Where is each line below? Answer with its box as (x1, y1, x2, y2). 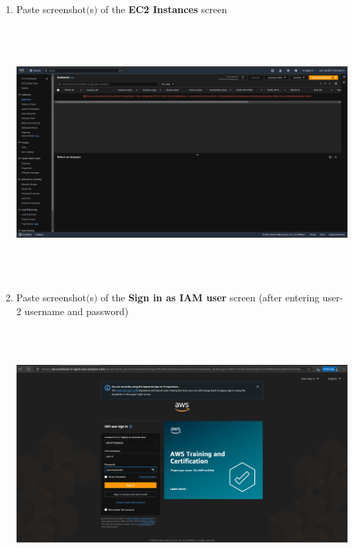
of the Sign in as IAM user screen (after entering (101, 290, 320, 304)
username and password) (24, 303, 129, 318)
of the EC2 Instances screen (101, 2, 228, 16)
